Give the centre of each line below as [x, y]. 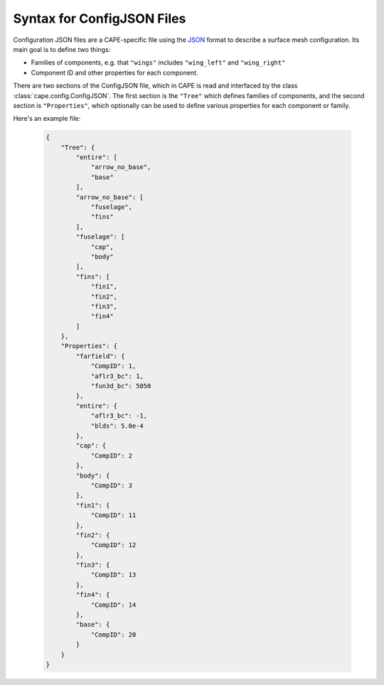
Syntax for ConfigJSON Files [100, 18]
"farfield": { [100, 356]
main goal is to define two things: [62, 49]
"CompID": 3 [112, 485]
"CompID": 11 [113, 516]
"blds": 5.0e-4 [117, 426]
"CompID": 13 [113, 575]
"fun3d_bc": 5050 [121, 386]
